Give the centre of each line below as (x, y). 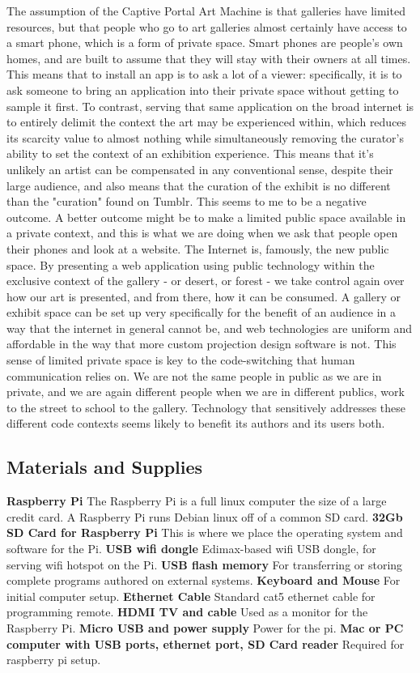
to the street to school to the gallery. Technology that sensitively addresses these (206, 407)
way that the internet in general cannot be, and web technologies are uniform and (210, 328)
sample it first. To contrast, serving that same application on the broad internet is (210, 106)
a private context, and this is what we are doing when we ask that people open (202, 233)
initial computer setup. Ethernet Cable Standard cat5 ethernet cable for (191, 596)
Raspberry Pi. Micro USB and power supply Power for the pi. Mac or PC (205, 627)
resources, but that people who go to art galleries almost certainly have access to (207, 26)
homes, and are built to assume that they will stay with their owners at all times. (209, 58)
